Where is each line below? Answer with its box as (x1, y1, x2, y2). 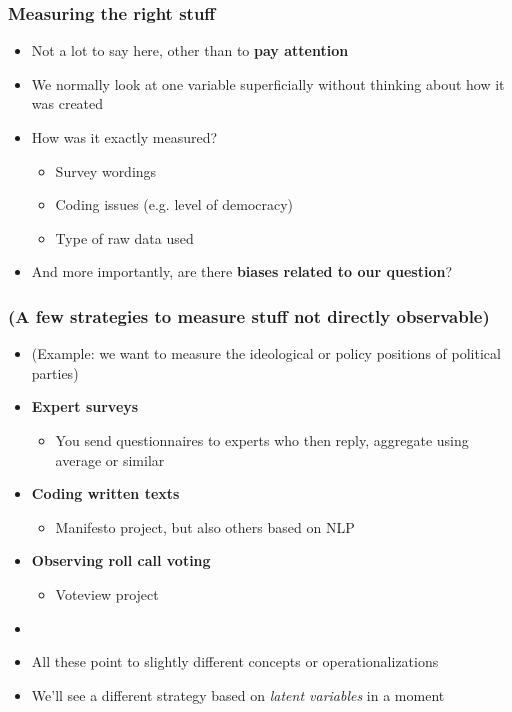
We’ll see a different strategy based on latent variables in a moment (31, 684, 445, 705)
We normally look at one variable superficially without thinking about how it (31, 73, 505, 94)
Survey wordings (55, 160, 157, 181)
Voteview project (55, 583, 159, 604)
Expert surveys (31, 396, 139, 417)
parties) (31, 362, 79, 383)
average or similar (55, 449, 165, 470)
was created (31, 93, 104, 114)
